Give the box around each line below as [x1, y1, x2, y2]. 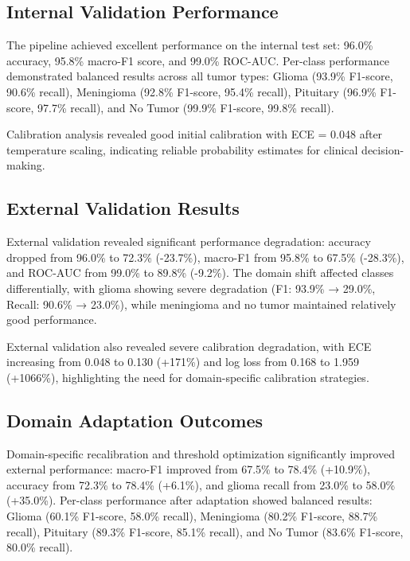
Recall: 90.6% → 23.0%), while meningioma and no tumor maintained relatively [6, 295, 396, 312]
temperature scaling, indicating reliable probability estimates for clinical [6, 141, 358, 158]
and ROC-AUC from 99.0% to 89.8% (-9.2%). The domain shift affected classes [6, 264, 394, 281]
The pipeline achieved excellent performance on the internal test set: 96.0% [6, 37, 373, 53]
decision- [361, 141, 404, 158]
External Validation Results [6, 196, 240, 220]
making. [6, 157, 45, 173]
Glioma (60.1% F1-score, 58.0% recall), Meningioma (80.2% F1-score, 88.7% [6, 508, 378, 524]
